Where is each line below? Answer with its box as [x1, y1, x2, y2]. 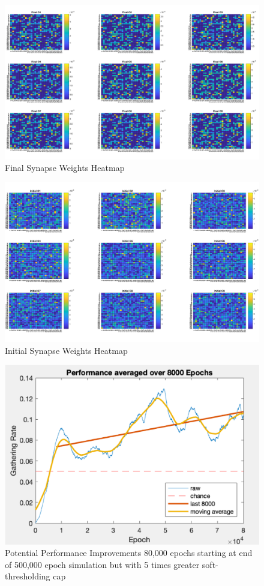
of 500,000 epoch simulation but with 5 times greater [5, 558, 200, 570]
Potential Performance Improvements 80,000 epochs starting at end [5, 546, 253, 559]
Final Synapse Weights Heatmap [5, 161, 125, 174]
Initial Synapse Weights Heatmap [5, 344, 128, 356]
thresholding [5, 570, 50, 582]
